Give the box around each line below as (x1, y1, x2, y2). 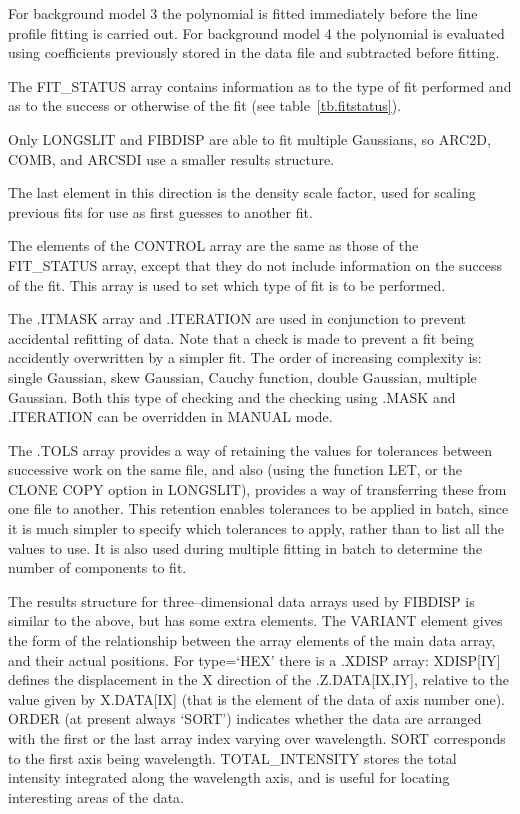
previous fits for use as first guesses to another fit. (8, 201, 313, 222)
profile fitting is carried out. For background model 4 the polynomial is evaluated (8, 22, 505, 43)
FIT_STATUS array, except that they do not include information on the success (8, 254, 503, 275)
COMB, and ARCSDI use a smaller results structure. (8, 148, 335, 169)
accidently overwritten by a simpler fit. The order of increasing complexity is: (8, 347, 482, 368)
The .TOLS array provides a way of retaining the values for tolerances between (8, 439, 493, 460)
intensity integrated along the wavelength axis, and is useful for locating (8, 767, 450, 788)
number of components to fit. (8, 557, 187, 578)
